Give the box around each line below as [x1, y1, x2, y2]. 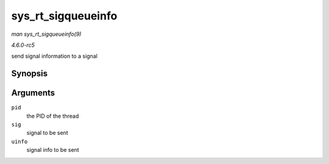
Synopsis [11, 69, 48, 79]
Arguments [11, 88, 55, 98]
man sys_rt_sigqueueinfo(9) [11, 30, 82, 38]
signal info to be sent [26, 146, 79, 154]
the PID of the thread [26, 112, 79, 120]
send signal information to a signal [11, 52, 97, 60]
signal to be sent [26, 129, 68, 137]
